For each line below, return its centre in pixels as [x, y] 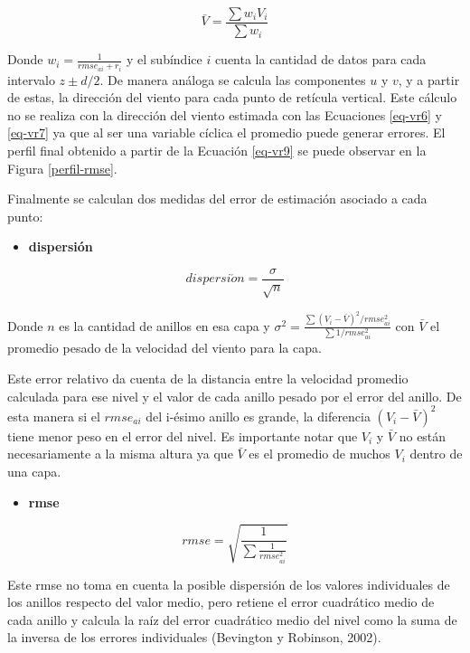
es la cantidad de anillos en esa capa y [164, 325]
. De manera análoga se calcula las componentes [233, 79]
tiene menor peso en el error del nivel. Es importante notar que [183, 435]
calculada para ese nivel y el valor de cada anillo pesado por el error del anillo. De [235, 396]
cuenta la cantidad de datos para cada [320, 59]
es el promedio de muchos [320, 454]
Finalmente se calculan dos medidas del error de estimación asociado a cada [217, 199]
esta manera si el [54, 416]
